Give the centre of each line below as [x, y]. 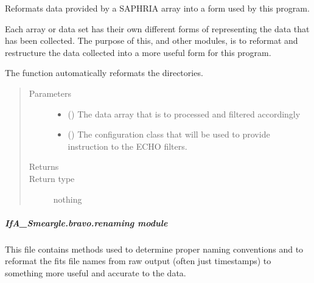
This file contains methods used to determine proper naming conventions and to [154, 249]
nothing [68, 199]
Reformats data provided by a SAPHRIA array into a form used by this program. [157, 8]
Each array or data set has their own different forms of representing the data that [157, 28]
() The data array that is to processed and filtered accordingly [184, 114]
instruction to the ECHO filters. [127, 146]
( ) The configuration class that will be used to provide [169, 134]
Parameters [50, 93]
